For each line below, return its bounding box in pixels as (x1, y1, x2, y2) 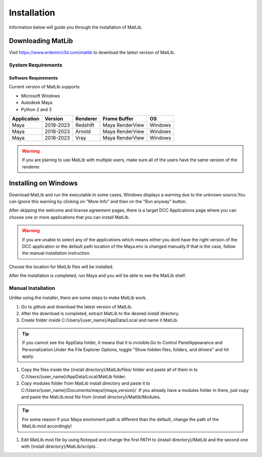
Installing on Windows (9, 179, 78, 187)
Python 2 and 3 (21, 106, 52, 112)
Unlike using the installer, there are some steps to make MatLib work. (9, 295, 147, 301)
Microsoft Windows (21, 93, 60, 99)
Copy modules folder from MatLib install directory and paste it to (21, 380, 150, 386)
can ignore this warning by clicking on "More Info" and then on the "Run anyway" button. (9, 199, 187, 204)
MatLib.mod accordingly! (22, 423, 72, 429)
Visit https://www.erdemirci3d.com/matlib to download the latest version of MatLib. (9, 50, 176, 55)
